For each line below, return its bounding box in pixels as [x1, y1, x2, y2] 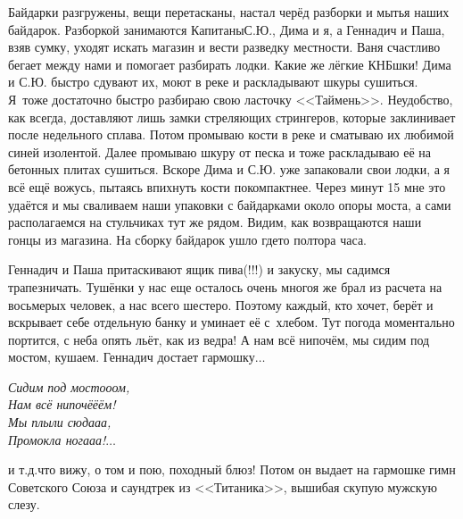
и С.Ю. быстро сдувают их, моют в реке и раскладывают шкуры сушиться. [8, 72, 418, 91]
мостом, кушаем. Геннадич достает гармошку [8, 347, 255, 366]
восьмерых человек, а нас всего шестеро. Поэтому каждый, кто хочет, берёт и [8, 295, 434, 314]
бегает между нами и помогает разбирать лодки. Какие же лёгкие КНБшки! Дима [8, 54, 451, 73]
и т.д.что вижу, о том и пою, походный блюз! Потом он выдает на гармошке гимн [8, 460, 456, 479]
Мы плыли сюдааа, [8, 413, 112, 431]
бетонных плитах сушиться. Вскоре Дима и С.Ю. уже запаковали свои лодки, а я [8, 160, 451, 179]
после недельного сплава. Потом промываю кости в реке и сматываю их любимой [8, 125, 454, 144]
